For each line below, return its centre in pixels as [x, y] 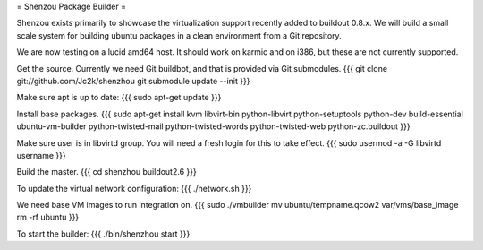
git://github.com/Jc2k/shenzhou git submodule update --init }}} [133, 81]
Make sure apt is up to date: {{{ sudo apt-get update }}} [119, 98]
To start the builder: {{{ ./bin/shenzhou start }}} [103, 234]
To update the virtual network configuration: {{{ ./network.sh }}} [134, 188]
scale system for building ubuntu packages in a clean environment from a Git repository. [179, 35]
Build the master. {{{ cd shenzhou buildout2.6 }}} [106, 172]
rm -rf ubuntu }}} [48, 217]
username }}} [41, 155]
